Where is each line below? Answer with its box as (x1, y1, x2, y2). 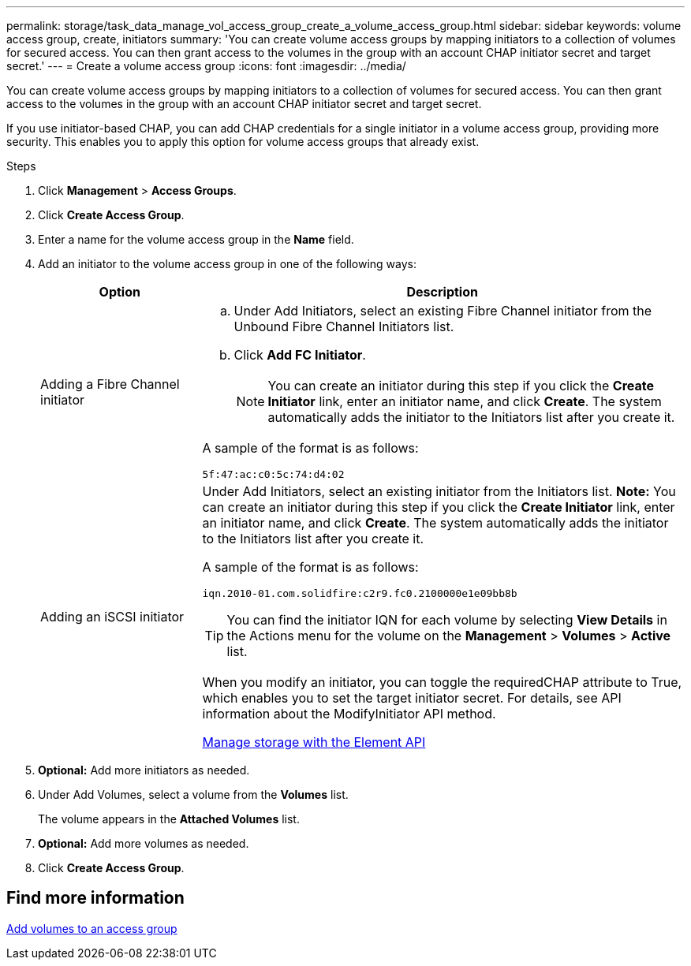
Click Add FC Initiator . (233, 347, 366, 363)
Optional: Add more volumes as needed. (38, 837, 249, 850)
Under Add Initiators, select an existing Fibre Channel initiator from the (233, 303, 652, 319)
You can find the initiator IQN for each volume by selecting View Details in (226, 612, 667, 628)
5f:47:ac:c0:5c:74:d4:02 (202, 468, 345, 480)
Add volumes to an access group (6, 921, 177, 935)
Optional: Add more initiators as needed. (38, 763, 250, 777)
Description (406, 284, 478, 300)
